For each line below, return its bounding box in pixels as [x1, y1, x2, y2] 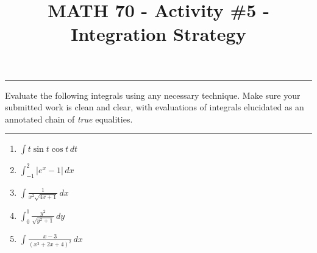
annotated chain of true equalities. [5, 112, 133, 125]
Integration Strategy [71, 21, 246, 46]
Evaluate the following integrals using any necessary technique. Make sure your [5, 88, 301, 101]
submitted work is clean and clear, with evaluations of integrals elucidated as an [5, 101, 304, 113]
